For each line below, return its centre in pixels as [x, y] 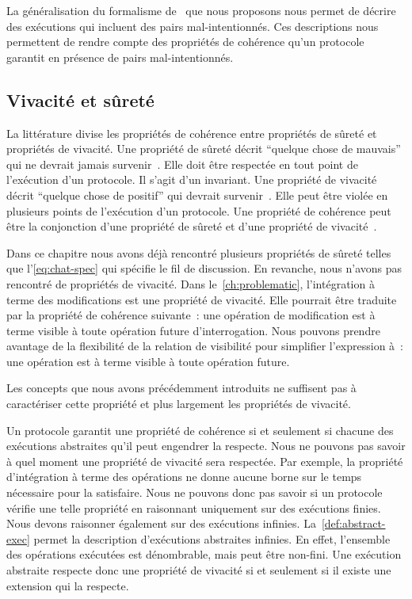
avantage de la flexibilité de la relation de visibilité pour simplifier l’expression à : [205, 346]
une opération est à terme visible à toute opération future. [148, 361]
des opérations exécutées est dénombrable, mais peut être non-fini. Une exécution [204, 554]
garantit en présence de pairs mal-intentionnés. [120, 57]
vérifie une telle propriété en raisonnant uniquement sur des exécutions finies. [194, 507]
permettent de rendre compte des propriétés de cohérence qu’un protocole [185, 42]
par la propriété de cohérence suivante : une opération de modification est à [191, 315]
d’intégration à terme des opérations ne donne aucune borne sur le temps [184, 477]
